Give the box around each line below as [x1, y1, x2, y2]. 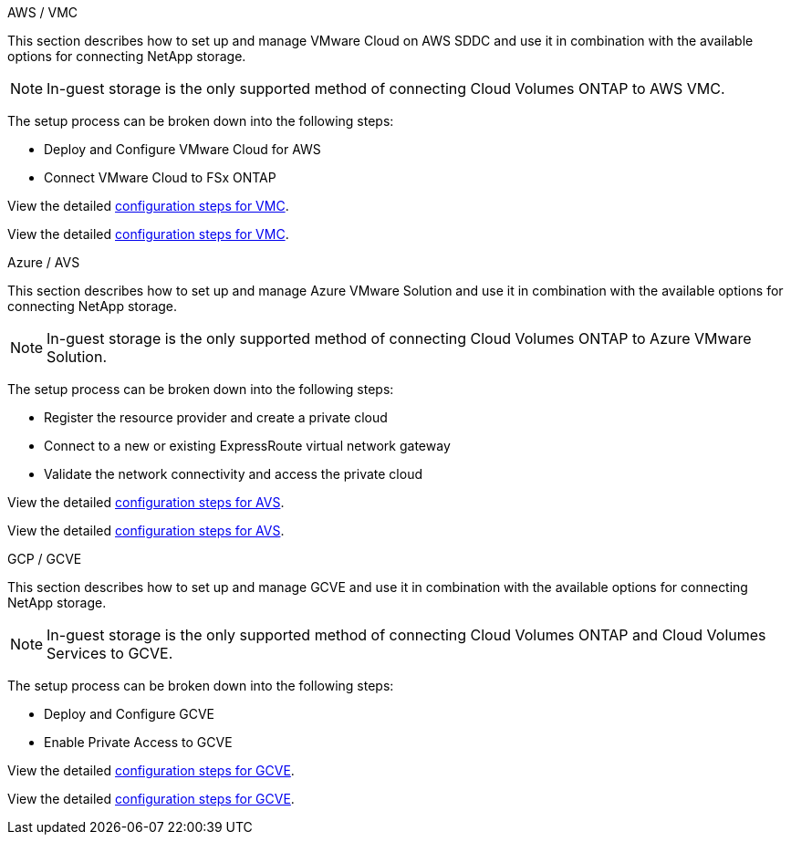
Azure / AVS [7, 255, 80, 270]
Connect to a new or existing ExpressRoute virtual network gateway [44, 438, 451, 453]
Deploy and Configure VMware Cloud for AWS [44, 141, 321, 157]
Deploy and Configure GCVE [44, 706, 215, 722]
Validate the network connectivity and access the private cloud [44, 466, 422, 482]
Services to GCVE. [47, 644, 173, 662]
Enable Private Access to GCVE [44, 734, 233, 750]
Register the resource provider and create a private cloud [44, 410, 388, 425]
